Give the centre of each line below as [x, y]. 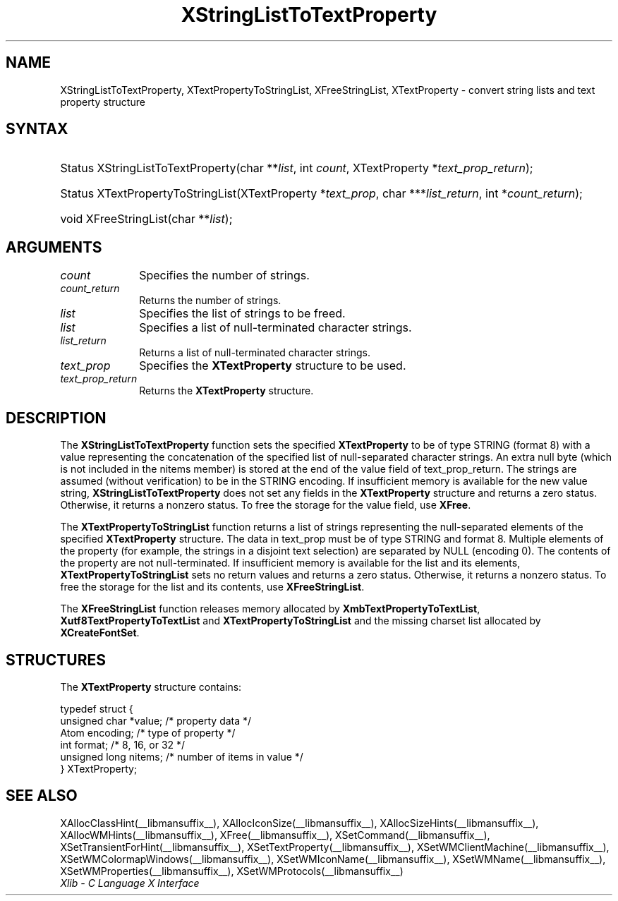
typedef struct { [97, 708]
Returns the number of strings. [210, 301]
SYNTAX [37, 129]
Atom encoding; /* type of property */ [148, 732]
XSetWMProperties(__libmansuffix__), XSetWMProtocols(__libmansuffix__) [232, 871]
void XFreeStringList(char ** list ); [146, 219]
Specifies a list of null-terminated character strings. [275, 328]
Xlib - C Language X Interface [130, 883]
